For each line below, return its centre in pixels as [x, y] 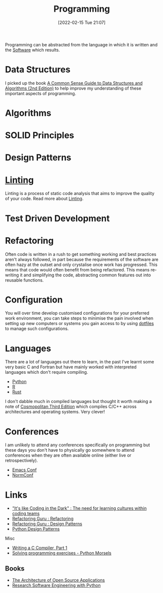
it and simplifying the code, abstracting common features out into [86, 275]
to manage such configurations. [37, 329]
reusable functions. [24, 280]
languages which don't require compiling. [47, 372]
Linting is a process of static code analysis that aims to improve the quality [80, 193]
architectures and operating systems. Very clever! [55, 412]
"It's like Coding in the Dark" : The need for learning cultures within [79, 508]
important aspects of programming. [41, 93]
